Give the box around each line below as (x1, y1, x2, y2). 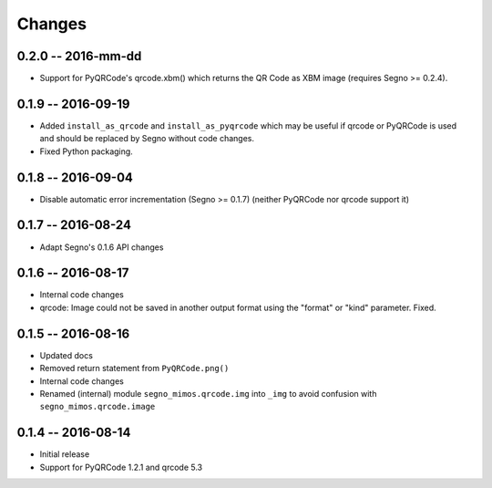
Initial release (39, 449, 90, 460)
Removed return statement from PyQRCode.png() (39, 363, 230, 374)
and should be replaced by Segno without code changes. (39, 133, 255, 144)
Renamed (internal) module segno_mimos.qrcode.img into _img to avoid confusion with (39, 388, 377, 399)
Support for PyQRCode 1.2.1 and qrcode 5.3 (39, 462, 203, 472)
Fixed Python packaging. (39, 146, 134, 157)
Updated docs (39, 349, 93, 360)
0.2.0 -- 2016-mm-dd (16, 48, 142, 64)
